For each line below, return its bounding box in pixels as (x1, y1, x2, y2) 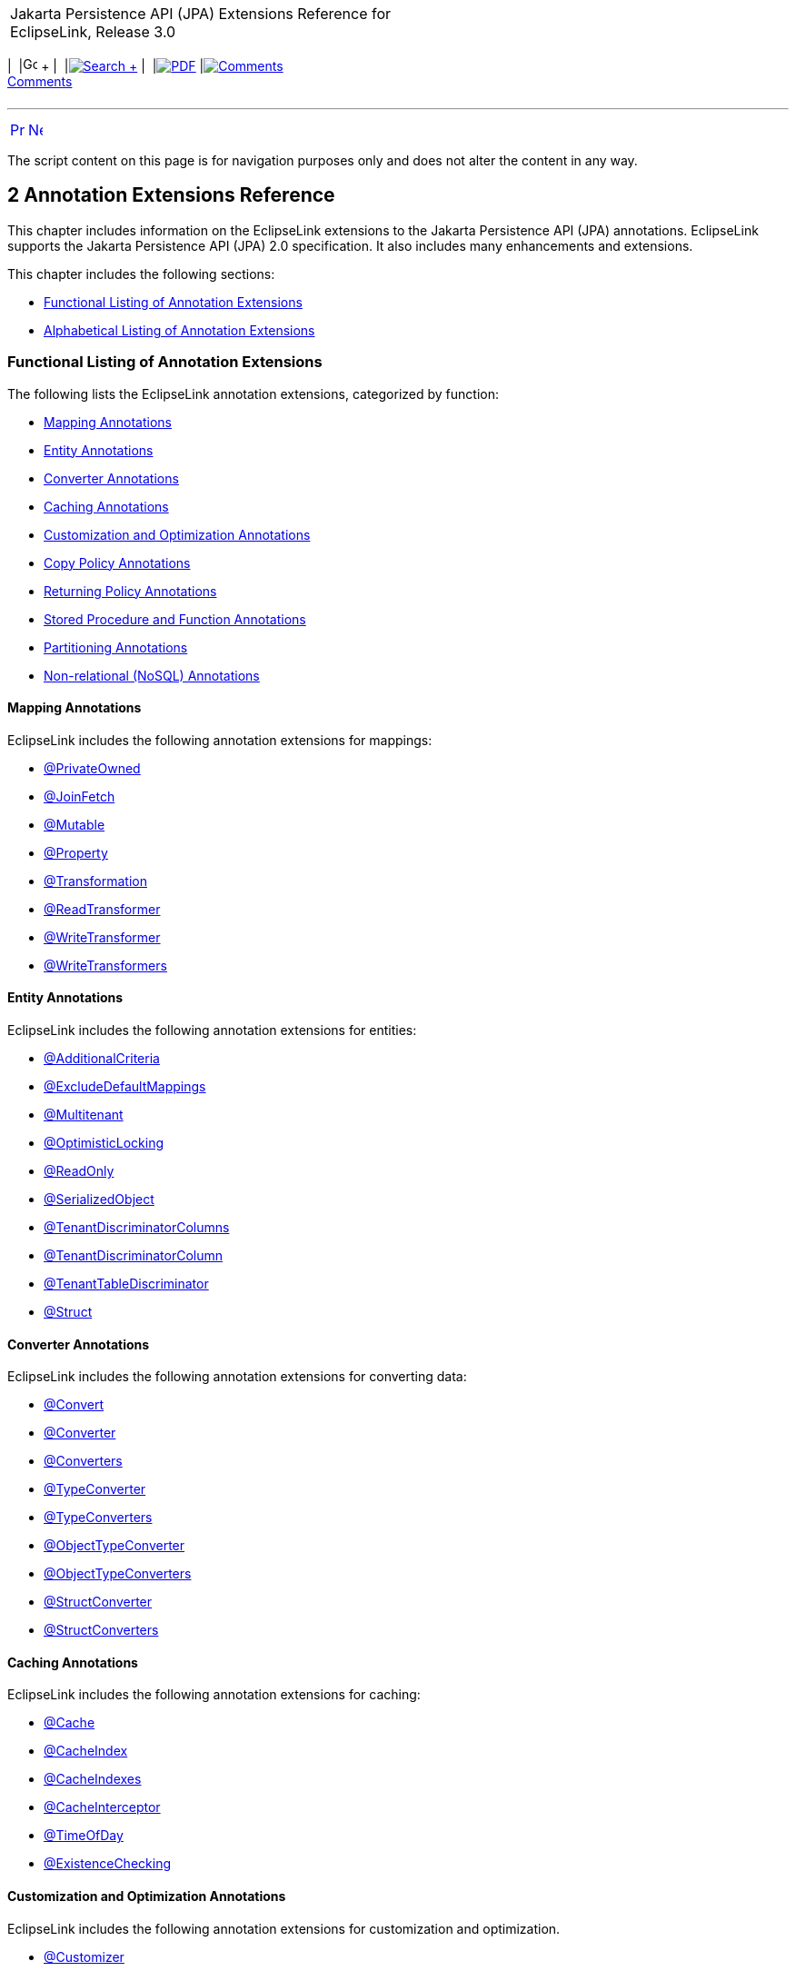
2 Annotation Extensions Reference (7, 184, 335, 207)
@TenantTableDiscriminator (44, 1276, 209, 1292)
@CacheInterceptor (44, 1799, 161, 1816)
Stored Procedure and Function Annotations (44, 611, 306, 627)
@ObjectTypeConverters (44, 1566, 192, 1582)
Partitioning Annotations (44, 639, 188, 655)
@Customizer (44, 1948, 124, 1965)
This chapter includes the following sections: (7, 265, 275, 282)
